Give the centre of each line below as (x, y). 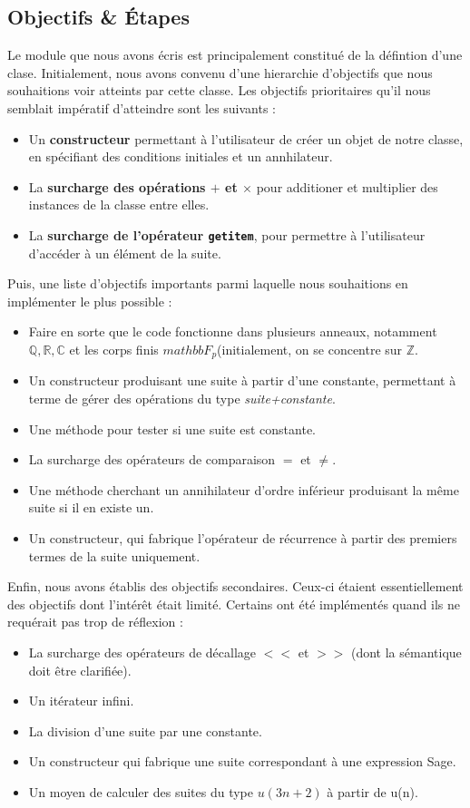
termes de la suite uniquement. (114, 555)
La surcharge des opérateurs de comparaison (152, 459)
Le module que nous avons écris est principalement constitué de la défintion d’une (235, 55)
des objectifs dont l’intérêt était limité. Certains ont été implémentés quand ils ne (234, 604)
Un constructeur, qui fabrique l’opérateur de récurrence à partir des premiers (243, 538)
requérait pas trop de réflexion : (95, 622)
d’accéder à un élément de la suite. (125, 253)
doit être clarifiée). (80, 670)
